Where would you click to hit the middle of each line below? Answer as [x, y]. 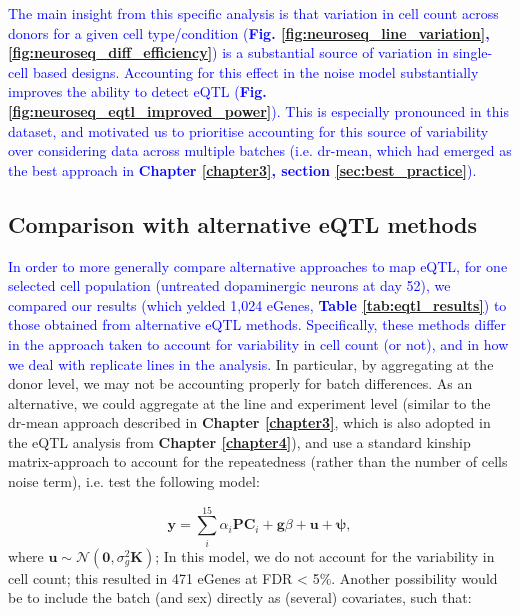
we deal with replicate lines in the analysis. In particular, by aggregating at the [251, 363]
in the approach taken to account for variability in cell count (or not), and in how [258, 343]
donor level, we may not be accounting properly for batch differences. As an [240, 383]
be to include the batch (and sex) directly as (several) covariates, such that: [240, 597]
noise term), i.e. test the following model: [134, 481]
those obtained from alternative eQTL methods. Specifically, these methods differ [257, 324]
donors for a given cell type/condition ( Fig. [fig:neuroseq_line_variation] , [249, 32]
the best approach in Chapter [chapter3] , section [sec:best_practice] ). [242, 169]
